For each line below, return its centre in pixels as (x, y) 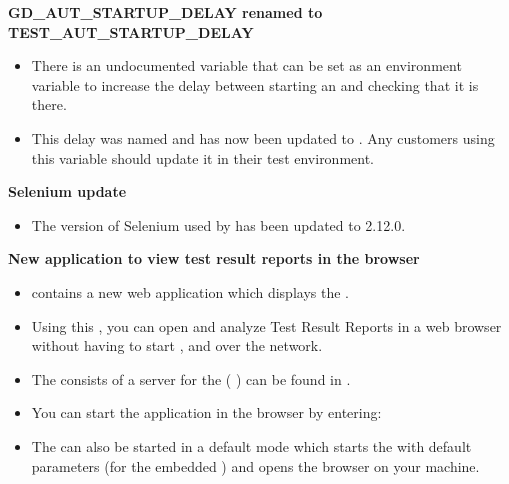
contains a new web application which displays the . (190, 291)
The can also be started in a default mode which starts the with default (251, 445)
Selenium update (67, 191)
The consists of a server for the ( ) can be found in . (191, 378)
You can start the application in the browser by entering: (206, 412)
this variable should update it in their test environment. (203, 157)
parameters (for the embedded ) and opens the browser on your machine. (255, 465)
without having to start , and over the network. (177, 345)
